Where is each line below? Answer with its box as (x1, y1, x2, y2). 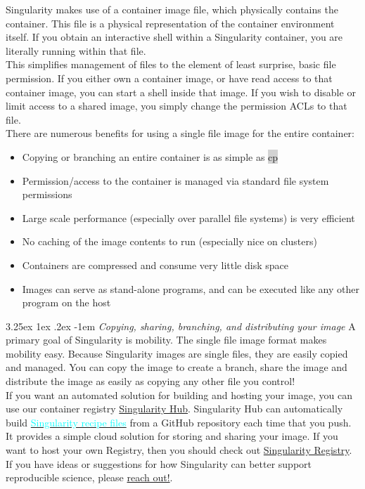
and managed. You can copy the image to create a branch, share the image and (6, 360, 347, 374)
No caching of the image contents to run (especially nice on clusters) (22, 234, 317, 249)
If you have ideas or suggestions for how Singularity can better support (6, 456, 312, 471)
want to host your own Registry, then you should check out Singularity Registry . (6, 443, 352, 457)
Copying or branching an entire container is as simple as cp (22, 149, 278, 164)
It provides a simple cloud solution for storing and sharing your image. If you (6, 429, 338, 443)
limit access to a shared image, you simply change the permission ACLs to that (6, 98, 347, 113)
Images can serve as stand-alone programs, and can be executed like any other (22, 281, 360, 296)
